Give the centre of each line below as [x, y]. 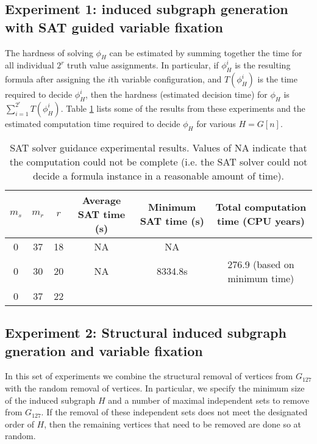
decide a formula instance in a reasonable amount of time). [158, 175]
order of [20, 424]
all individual [30, 65]
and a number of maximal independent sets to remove [209, 400]
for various [216, 123]
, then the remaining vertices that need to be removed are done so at [173, 424]
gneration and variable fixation [104, 350]
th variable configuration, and [166, 79]
